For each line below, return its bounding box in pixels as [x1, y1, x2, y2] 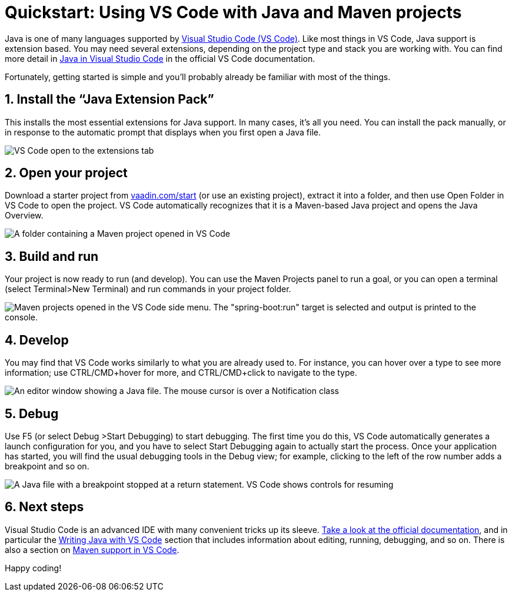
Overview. [5, 210, 44, 221]
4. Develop [5, 332, 69, 347]
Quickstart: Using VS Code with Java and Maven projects [5, 2, 462, 22]
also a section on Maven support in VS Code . [5, 544, 179, 555]
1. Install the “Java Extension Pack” [5, 92, 214, 107]
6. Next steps [5, 499, 84, 515]
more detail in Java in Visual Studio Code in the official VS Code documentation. [5, 53, 315, 64]
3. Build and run [5, 249, 99, 264]
